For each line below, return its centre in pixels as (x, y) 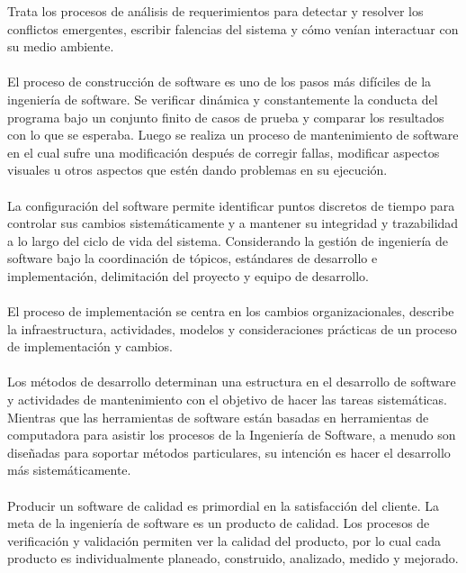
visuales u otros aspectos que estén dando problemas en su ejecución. (197, 170)
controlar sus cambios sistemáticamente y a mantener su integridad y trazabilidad (233, 223)
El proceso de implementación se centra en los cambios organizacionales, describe (231, 311)
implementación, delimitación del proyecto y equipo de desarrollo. (188, 275)
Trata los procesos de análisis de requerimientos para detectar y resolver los (215, 11)
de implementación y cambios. (90, 346)
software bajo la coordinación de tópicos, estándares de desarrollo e (193, 258)
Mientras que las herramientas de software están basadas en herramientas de (218, 417)
